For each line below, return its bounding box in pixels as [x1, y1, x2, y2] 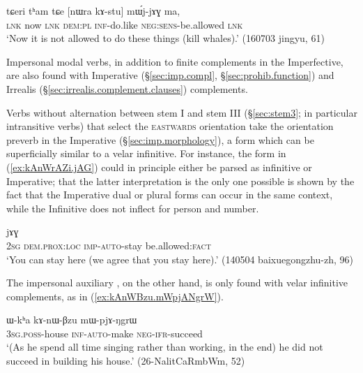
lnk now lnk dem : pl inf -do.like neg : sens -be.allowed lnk [6, 17, 243, 31]
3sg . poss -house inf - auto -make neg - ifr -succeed [6, 326, 203, 340]
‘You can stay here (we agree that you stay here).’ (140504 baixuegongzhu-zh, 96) [6, 251, 354, 266]
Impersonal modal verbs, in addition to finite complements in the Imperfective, [6, 54, 343, 68]
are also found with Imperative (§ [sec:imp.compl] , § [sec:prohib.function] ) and [6, 68, 334, 82]
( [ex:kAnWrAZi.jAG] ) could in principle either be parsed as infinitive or [6, 159, 312, 174]
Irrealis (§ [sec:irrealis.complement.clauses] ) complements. [6, 81, 248, 96]
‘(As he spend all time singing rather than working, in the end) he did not [6, 339, 323, 354]
